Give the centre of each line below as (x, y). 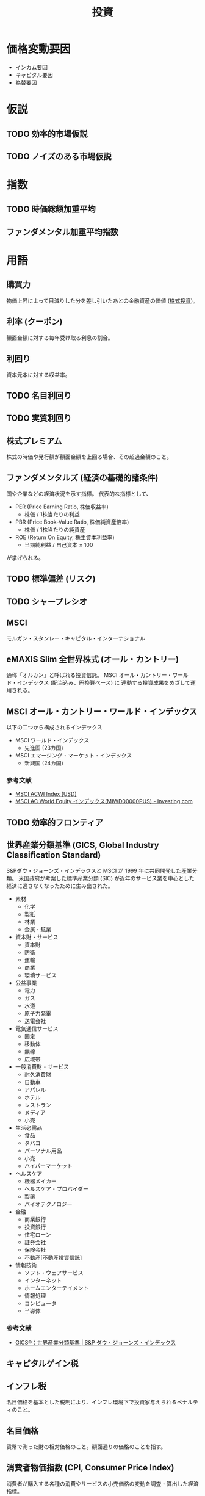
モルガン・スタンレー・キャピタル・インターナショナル (76, 638)
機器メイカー (40, 1181)
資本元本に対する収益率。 (38, 374)
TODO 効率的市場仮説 (47, 134)
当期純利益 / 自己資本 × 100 (59, 544)
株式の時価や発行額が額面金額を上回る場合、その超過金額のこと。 (89, 457)
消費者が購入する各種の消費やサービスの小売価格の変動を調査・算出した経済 (103, 1483)
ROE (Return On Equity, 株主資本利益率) (65, 537)
